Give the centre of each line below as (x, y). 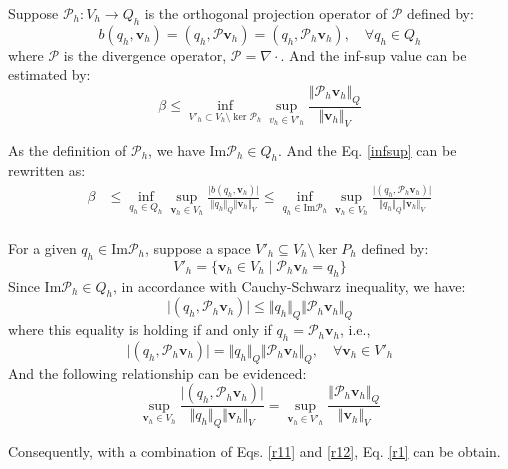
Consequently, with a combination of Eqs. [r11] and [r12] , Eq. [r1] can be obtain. (254, 451)
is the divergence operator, (145, 54)
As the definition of (67, 149)
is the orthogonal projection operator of (265, 13)
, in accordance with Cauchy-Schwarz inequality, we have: (289, 285)
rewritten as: (47, 170)
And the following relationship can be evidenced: (157, 372)
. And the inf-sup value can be (373, 54)
